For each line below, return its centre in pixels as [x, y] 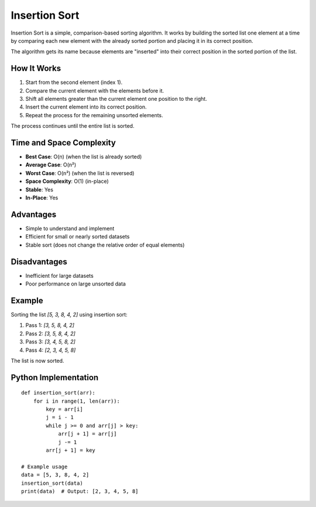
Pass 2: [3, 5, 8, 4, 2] [50, 334]
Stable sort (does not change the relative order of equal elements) [105, 245]
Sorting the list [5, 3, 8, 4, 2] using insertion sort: [69, 314]
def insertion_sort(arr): [59, 393]
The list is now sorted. [37, 360]
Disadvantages [39, 262]
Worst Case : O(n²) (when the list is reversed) [80, 173]
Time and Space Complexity [63, 143]
